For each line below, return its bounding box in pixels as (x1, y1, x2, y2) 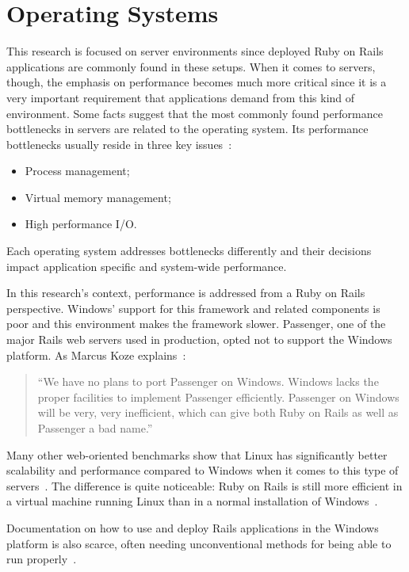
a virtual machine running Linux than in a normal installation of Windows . (6, 493, 378, 509)
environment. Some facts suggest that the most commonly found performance (6, 105, 383, 121)
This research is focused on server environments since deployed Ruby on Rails (6, 43, 384, 59)
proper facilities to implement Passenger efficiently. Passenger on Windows (37, 388, 399, 405)
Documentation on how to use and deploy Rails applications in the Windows (6, 519, 379, 536)
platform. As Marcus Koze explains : (6, 346, 186, 363)
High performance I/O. (25, 215, 137, 232)
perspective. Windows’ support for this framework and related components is (6, 299, 380, 316)
